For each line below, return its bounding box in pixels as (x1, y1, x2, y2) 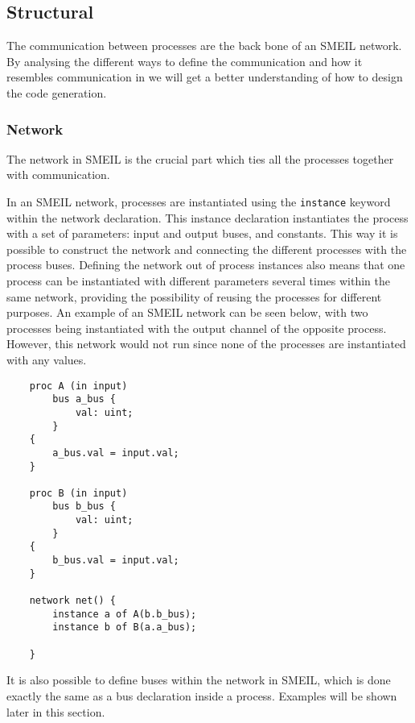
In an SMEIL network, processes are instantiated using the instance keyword (6, 193, 391, 210)
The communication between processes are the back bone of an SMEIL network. (6, 37, 402, 54)
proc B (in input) (29, 487, 128, 499)
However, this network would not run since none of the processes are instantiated (6, 335, 406, 352)
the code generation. (6, 84, 107, 101)
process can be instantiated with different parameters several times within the (6, 272, 391, 289)
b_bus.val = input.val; (52, 555, 179, 567)
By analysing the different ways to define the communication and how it (6, 52, 363, 69)
